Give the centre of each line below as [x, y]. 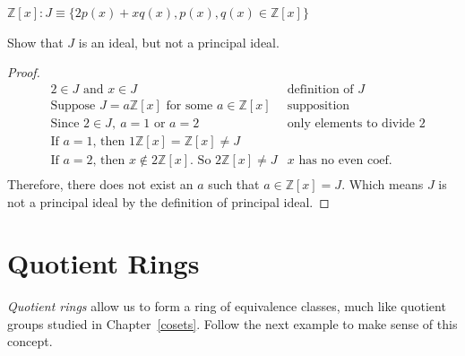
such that [234, 183]
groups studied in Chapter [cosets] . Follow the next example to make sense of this [232, 323]
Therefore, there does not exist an [100, 183]
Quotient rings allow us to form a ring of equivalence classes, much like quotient [227, 306]
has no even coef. [345, 160]
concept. [30, 341]
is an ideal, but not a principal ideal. [179, 42]
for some [189, 105]
